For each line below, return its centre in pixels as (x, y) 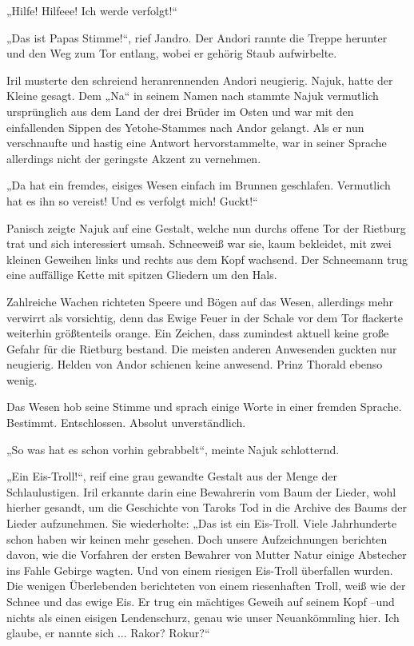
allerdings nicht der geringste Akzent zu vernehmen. (134, 158)
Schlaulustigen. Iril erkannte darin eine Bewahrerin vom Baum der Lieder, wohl (201, 491)
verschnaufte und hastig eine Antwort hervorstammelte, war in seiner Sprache (197, 143)
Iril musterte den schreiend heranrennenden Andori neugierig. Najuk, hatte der (200, 80)
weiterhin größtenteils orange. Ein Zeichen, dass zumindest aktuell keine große (198, 333)
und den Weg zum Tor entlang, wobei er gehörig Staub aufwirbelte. (172, 53)
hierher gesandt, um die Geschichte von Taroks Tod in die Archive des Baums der (207, 507)
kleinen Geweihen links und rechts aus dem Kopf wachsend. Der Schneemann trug (207, 259)
